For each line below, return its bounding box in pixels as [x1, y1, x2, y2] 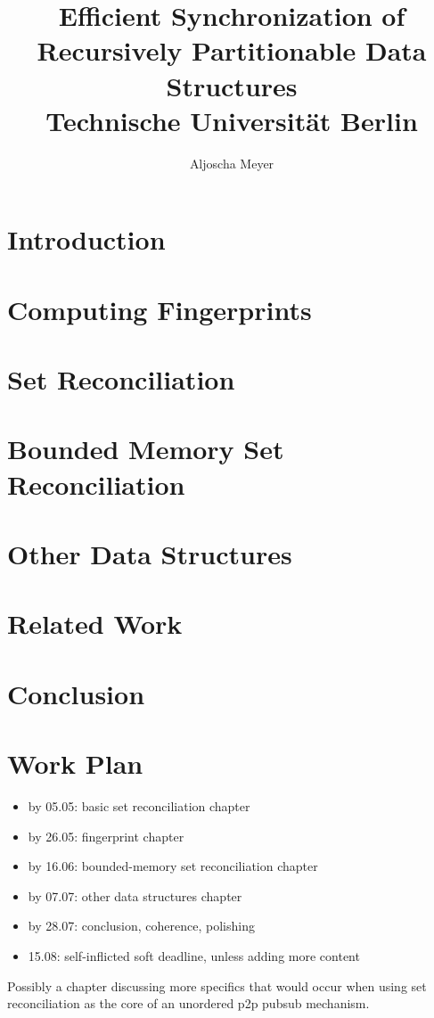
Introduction [7, 221, 166, 258]
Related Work [7, 605, 183, 642]
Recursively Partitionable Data [37, 32, 427, 69]
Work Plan [7, 745, 143, 782]
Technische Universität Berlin [45, 102, 418, 138]
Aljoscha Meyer [189, 153, 274, 172]
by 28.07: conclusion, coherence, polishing [28, 916, 255, 935]
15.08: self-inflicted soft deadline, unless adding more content [28, 947, 360, 965]
